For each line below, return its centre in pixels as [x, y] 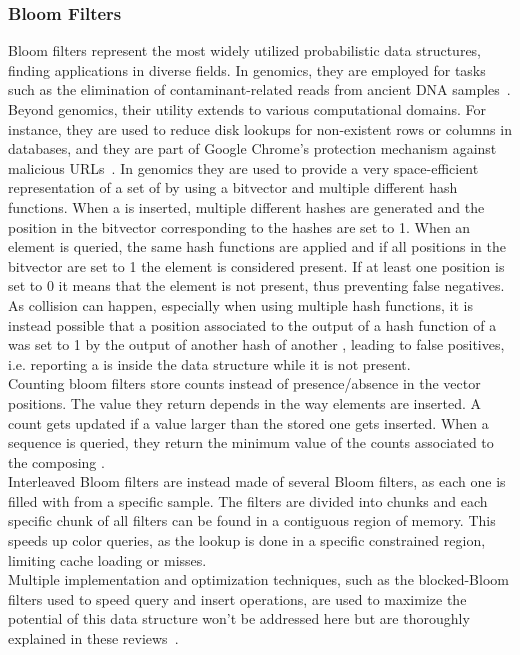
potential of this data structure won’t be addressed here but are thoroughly [239, 618]
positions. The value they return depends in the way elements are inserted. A [245, 402]
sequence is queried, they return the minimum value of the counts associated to [251, 442]
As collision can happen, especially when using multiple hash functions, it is [240, 304]
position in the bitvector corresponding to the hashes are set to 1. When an [239, 226]
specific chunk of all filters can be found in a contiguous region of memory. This [252, 520]
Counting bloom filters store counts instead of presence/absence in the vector [244, 383]
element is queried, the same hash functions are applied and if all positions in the [257, 246]
